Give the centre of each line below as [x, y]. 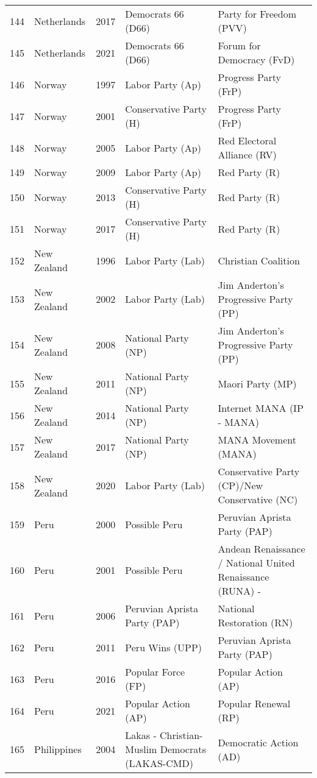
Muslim [141, 749]
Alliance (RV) [247, 154]
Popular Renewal [254, 703]
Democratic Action [258, 742]
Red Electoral [247, 140]
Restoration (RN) [255, 622]
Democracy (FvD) [256, 59]
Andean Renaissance [262, 549]
